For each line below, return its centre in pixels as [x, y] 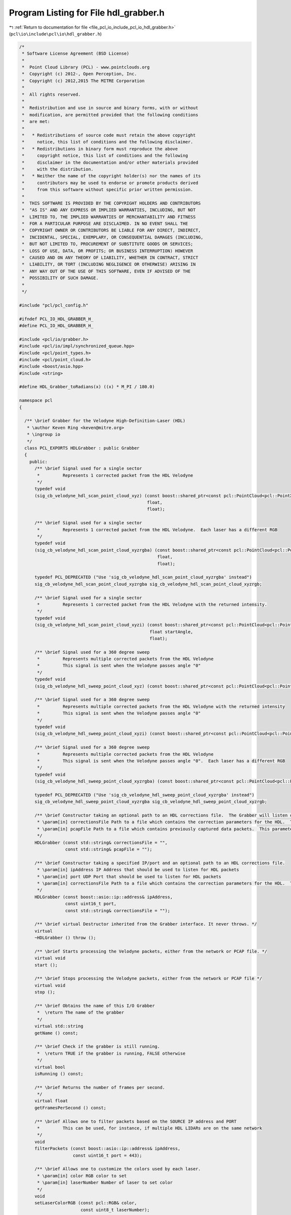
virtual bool [50, 1067]
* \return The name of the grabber [81, 1013]
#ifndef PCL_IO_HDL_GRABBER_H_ [57, 319]
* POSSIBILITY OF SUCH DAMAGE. [60, 278]
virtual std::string [59, 1026]
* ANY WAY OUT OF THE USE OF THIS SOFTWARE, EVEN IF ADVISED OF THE [106, 271]
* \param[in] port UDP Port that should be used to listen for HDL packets [129, 877]
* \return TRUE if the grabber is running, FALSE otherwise [111, 1053]
